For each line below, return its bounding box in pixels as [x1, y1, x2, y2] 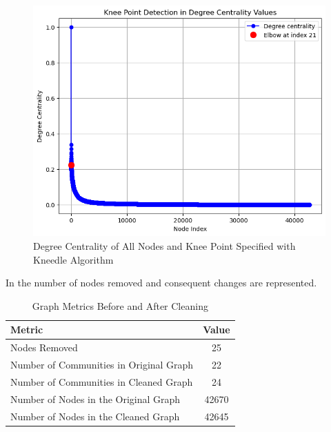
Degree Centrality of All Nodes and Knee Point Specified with [33, 239, 296, 253]
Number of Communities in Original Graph [10, 357, 194, 372]
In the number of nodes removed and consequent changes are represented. [6, 275, 317, 290]
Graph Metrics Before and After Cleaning [32, 298, 208, 313]
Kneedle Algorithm [33, 252, 114, 266]
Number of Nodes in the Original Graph [10, 391, 181, 406]
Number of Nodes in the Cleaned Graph [10, 409, 180, 423]
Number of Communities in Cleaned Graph [10, 374, 193, 389]
